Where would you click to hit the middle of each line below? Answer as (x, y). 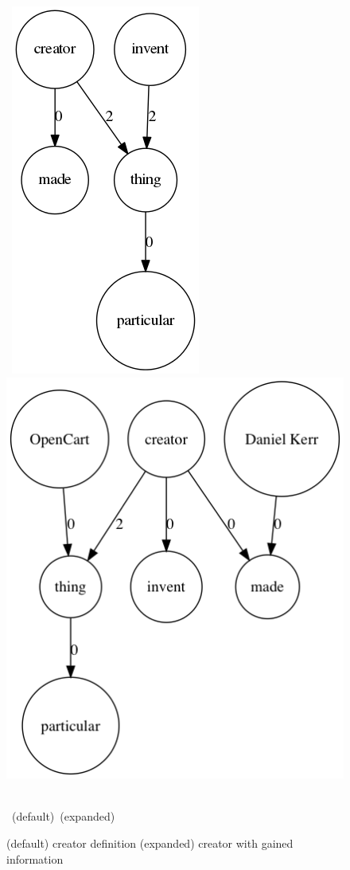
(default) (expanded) (63, 816)
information (35, 858)
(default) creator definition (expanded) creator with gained (150, 843)
